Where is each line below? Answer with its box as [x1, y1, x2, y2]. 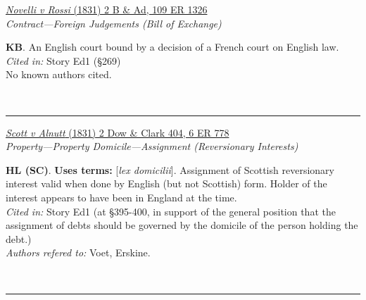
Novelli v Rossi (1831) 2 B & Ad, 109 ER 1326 [6, 2, 208, 16]
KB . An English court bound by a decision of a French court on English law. [6, 39, 339, 54]
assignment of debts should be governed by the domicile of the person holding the [6, 218, 358, 232]
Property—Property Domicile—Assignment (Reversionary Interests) [6, 139, 298, 154]
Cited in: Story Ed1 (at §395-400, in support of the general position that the [6, 204, 336, 218]
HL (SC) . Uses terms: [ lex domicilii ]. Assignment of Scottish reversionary [6, 162, 334, 177]
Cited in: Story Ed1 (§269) [6, 53, 121, 68]
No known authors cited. [6, 67, 112, 82]
